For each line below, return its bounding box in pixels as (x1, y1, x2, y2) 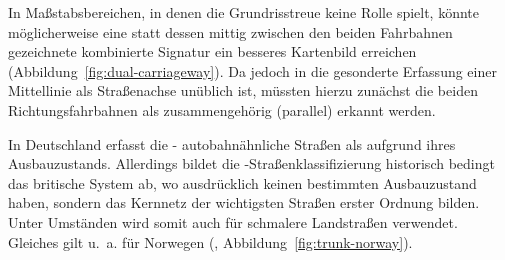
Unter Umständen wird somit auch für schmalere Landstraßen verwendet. (8, 211, 458, 232)
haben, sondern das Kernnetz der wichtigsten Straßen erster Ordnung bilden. (8, 192, 480, 213)
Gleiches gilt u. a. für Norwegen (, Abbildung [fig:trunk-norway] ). (8, 231, 413, 252)
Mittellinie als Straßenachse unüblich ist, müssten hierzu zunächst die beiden (8, 80, 478, 101)
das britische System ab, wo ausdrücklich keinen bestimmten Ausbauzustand (8, 172, 477, 193)
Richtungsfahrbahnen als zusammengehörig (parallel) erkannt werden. (8, 99, 436, 120)
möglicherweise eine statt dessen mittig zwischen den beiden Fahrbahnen (8, 21, 453, 42)
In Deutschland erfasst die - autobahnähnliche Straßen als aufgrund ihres (8, 133, 456, 154)
